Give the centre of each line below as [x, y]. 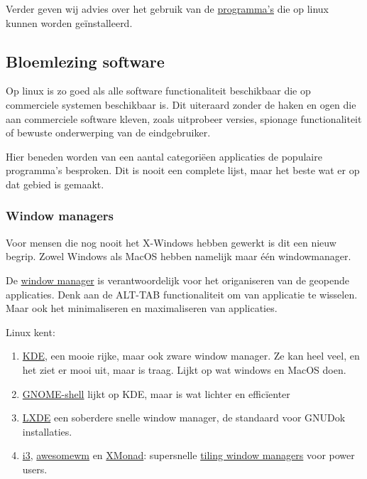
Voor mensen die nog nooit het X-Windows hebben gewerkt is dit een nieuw [171, 242]
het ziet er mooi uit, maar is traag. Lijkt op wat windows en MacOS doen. [184, 369]
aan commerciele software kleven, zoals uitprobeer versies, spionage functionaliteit [184, 118]
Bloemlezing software [85, 61]
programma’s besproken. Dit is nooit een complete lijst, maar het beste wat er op [183, 170]
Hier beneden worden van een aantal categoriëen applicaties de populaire [164, 156]
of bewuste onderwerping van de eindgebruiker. [108, 133]
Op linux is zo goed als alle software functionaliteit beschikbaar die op [158, 91]
